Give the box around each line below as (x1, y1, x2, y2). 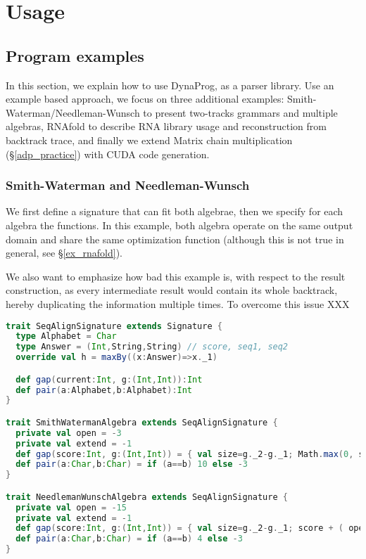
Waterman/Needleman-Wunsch (6, 105, 140, 120)
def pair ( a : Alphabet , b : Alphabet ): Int (15, 385, 193, 395)
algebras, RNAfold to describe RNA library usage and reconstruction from (6, 119, 327, 134)
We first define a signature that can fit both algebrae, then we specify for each (6, 204, 343, 219)
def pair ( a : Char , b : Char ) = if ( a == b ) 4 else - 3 (15, 534, 243, 544)
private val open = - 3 (15, 428, 122, 438)
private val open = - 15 (15, 502, 127, 513)
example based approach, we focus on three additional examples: (6, 91, 284, 106)
